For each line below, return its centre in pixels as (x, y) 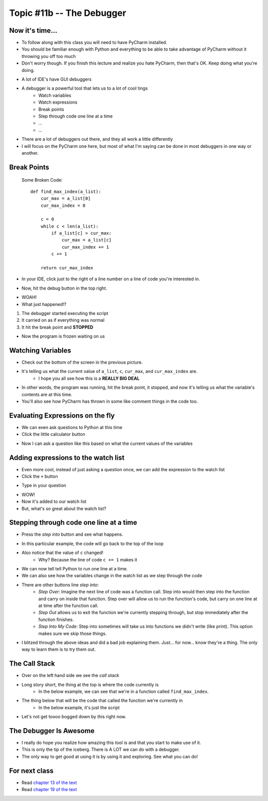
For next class (32, 770)
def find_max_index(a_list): (66, 191)
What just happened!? (44, 304)
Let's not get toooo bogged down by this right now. (74, 717)
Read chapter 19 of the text (49, 790)
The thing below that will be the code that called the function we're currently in (102, 701)
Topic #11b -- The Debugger (68, 13)
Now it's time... (33, 31)
